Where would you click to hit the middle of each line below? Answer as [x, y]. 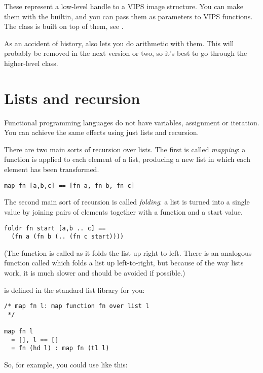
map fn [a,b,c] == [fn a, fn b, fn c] [69, 185]
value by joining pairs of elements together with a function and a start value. [123, 211]
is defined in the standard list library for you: [74, 290]
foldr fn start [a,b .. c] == [55, 228]
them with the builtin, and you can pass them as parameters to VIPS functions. [128, 16]
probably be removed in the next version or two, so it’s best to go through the [126, 53]
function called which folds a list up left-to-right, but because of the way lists [124, 263]
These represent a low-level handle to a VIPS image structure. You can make [124, 6]
